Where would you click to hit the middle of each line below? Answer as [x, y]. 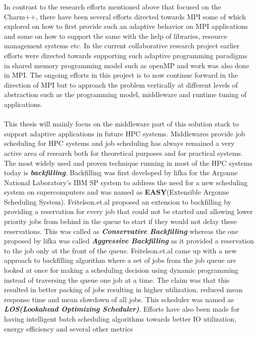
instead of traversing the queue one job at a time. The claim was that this [117, 280]
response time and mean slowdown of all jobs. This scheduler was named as [119, 299]
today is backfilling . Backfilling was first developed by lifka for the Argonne [121, 172]
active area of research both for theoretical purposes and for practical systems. [124, 153]
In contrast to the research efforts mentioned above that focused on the [113, 6]
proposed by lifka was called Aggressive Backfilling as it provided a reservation [129, 241]
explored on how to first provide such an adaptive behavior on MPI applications [126, 26]
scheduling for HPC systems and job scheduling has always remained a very [119, 143]
